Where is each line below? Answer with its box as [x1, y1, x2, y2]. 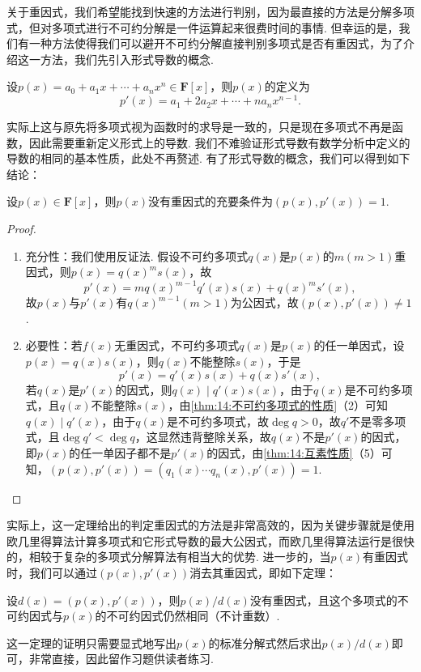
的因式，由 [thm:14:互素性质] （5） [206, 444, 381, 461]
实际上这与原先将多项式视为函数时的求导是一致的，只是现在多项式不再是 [6, 118, 392, 135]
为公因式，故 [230, 294, 299, 311]
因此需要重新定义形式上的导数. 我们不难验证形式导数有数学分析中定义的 [28, 134, 410, 151]
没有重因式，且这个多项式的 [249, 591, 398, 608]
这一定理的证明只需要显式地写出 [6, 634, 176, 651]
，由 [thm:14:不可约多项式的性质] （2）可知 [168, 397, 389, 414]
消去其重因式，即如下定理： [189, 564, 338, 581]
